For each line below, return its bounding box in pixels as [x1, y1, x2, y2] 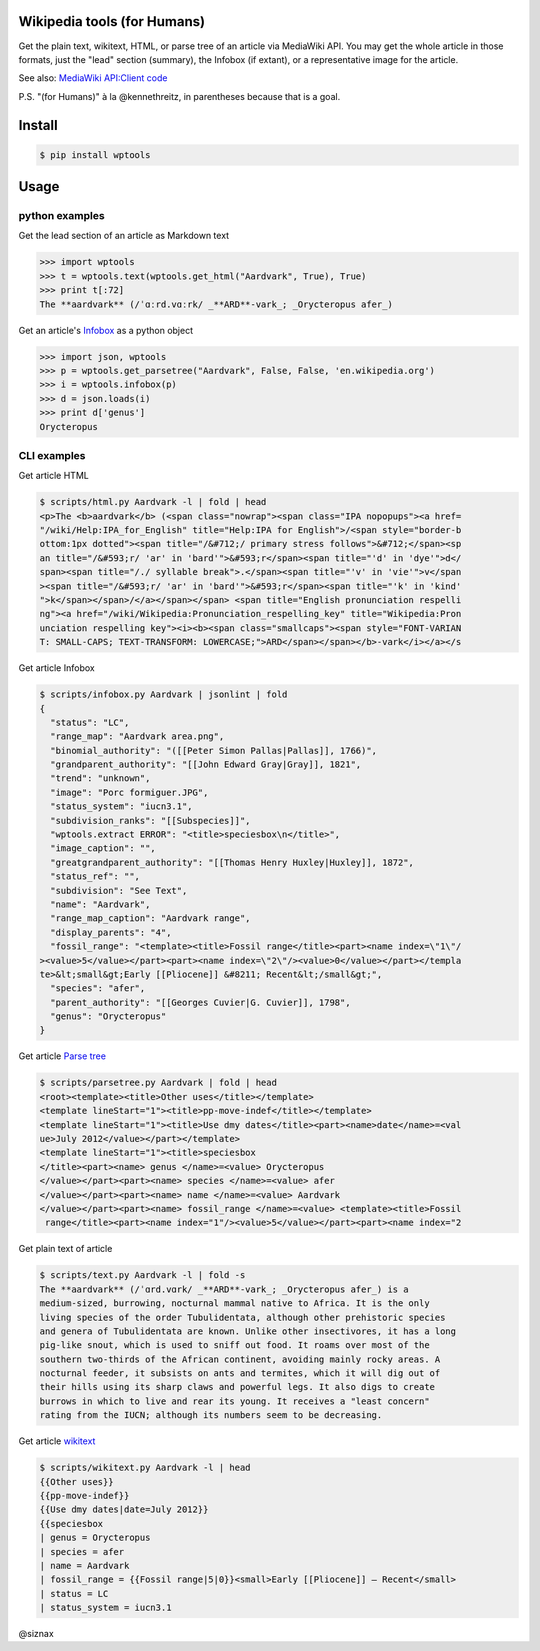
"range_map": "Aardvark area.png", [50, 731, 225, 742]
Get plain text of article [18, 1243, 113, 1255]
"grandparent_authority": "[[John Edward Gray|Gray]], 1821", [50, 759, 362, 770]
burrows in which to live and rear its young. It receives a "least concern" [39, 1395, 430, 1407]
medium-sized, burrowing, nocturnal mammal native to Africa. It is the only [39, 1298, 430, 1309]
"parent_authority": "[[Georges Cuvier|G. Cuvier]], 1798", [50, 996, 351, 1008]
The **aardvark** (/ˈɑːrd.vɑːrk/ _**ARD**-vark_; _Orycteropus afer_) [39, 298, 394, 310]
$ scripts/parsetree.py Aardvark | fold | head [39, 1077, 277, 1089]
